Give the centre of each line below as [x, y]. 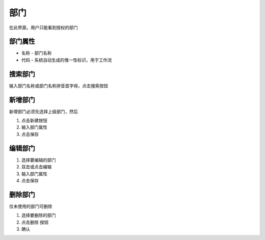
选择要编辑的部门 [39, 160]
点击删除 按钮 [35, 222]
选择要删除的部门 [39, 215]
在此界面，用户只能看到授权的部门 [43, 27]
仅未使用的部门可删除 [31, 206]
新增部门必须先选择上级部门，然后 [43, 111]
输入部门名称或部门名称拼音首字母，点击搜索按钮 [58, 85]
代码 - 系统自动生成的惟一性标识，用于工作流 [67, 60]
